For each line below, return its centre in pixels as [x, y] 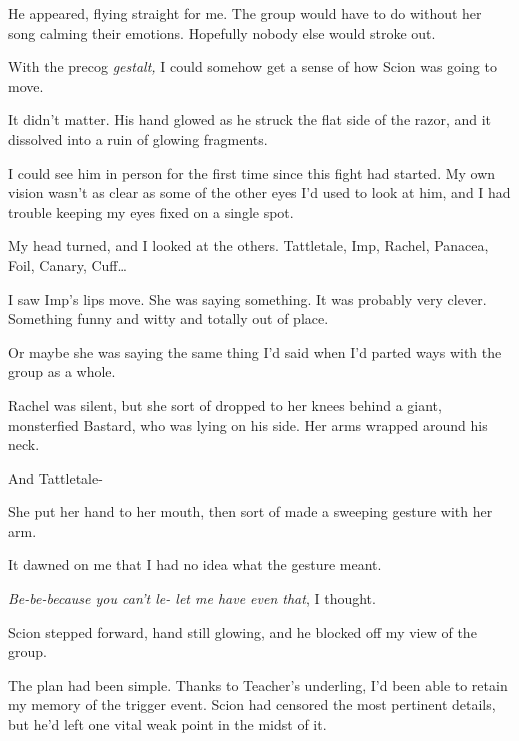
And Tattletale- [55, 477]
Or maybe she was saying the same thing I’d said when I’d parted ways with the [255, 351]
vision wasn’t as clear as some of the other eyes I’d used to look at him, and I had [259, 192]
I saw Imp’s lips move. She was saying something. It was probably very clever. [247, 298]
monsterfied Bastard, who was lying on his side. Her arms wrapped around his [248, 424]
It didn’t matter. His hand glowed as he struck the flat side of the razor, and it [250, 119]
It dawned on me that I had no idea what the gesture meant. [195, 564]
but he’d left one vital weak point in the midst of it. [167, 724]
